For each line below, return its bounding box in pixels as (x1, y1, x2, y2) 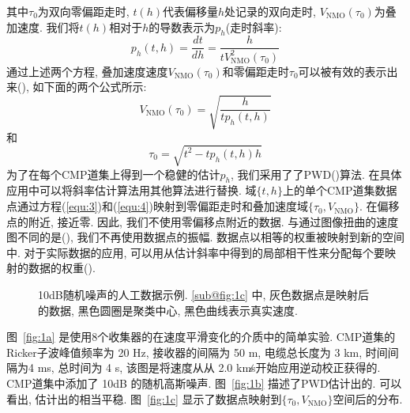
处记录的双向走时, (224, 3, 316, 19)
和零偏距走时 (222, 63, 289, 79)
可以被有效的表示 (298, 63, 387, 79)
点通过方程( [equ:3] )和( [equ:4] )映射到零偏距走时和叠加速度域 (6, 198, 308, 214)
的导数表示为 (149, 18, 216, 35)
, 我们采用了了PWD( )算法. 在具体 (230, 165, 402, 182)
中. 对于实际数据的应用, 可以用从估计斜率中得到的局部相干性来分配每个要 (6, 244, 386, 260)
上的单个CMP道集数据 (282, 182, 397, 199)
